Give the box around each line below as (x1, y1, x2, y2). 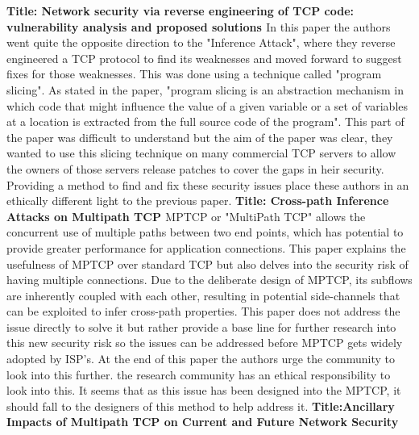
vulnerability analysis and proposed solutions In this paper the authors (6, 18, 391, 35)
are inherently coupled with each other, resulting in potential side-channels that (6, 287, 400, 303)
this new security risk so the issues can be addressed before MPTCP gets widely (6, 334, 403, 351)
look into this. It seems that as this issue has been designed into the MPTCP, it (6, 382, 401, 399)
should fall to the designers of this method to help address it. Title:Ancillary (6, 397, 395, 414)
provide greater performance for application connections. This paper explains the (6, 239, 406, 256)
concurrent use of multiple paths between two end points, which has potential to (6, 224, 404, 241)
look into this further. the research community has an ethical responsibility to (6, 366, 391, 383)
